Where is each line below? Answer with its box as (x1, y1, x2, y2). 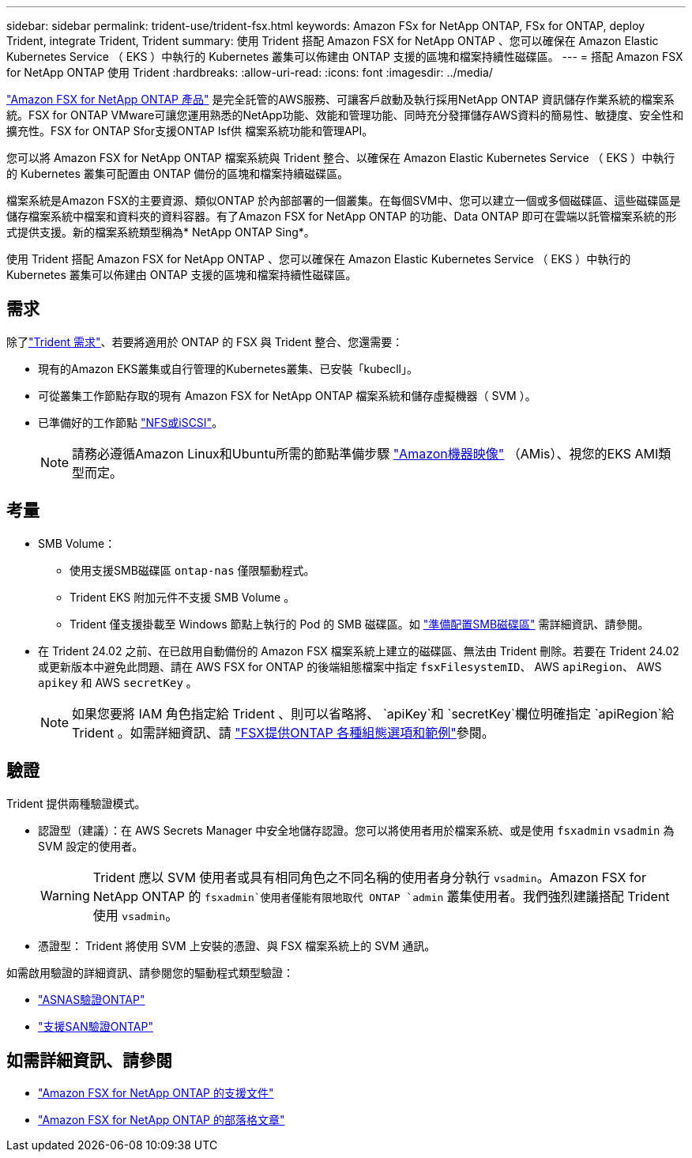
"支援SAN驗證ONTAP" (38, 1019, 153, 1033)
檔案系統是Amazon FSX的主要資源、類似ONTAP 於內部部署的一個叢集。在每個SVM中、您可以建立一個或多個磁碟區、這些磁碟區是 (6, 194, 681, 207)
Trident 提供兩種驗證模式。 (6, 796, 146, 810)
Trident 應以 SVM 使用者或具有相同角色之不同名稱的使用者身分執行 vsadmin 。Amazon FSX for (92, 869, 646, 885)
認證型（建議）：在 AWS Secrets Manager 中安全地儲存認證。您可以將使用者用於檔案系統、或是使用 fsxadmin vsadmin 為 (38, 823, 675, 837)
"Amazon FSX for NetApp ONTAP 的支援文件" (38, 1086, 274, 1100)
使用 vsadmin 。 (92, 907, 179, 923)
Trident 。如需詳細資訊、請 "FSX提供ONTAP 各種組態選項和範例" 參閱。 (72, 724, 495, 741)
